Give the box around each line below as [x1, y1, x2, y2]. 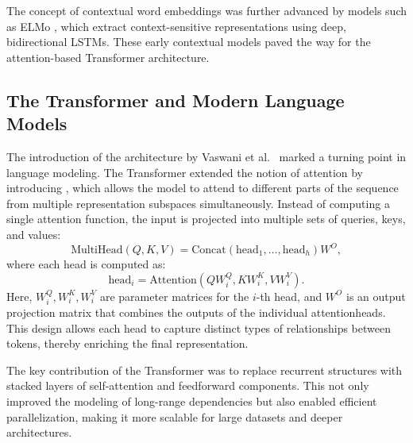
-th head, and [256, 287, 322, 304]
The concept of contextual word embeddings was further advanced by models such [6, 2, 407, 18]
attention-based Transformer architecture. [6, 48, 210, 65]
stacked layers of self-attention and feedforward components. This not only [6, 377, 369, 394]
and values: [6, 225, 61, 242]
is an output [346, 287, 406, 304]
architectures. [6, 424, 72, 441]
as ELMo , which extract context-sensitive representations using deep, [6, 17, 346, 34]
